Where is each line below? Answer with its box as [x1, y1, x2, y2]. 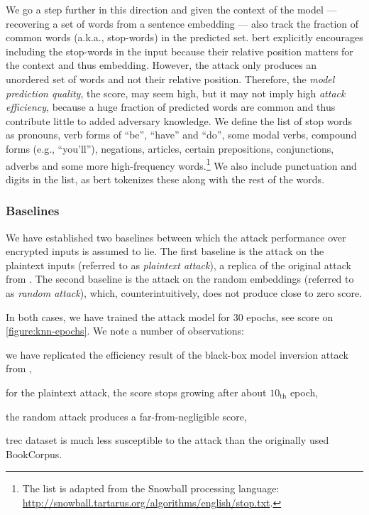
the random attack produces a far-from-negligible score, [6, 408, 247, 423]
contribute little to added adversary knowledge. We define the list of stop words [6, 113, 353, 128]
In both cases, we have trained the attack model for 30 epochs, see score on [6, 309, 334, 324]
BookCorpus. [6, 446, 62, 461]
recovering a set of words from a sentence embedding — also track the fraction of [6, 16, 359, 31]
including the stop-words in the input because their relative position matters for [6, 43, 353, 58]
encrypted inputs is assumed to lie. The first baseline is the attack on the [6, 244, 324, 259]
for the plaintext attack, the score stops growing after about [6, 384, 267, 399]
